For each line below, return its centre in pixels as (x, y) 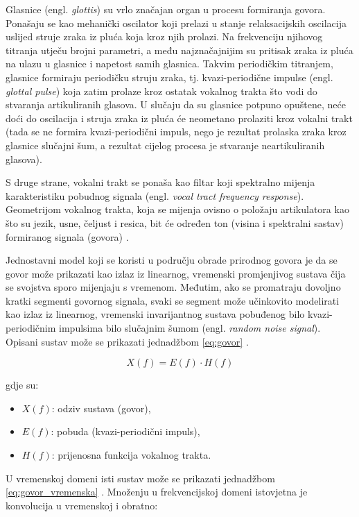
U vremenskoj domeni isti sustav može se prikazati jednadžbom (140, 478)
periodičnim (31, 328)
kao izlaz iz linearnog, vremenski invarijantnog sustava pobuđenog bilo (155, 314)
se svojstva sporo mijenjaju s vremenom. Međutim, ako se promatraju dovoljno (173, 287)
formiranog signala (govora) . (67, 236)
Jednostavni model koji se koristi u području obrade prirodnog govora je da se (172, 260)
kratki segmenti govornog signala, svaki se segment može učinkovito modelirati (173, 300)
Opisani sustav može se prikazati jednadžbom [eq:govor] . (127, 341)
